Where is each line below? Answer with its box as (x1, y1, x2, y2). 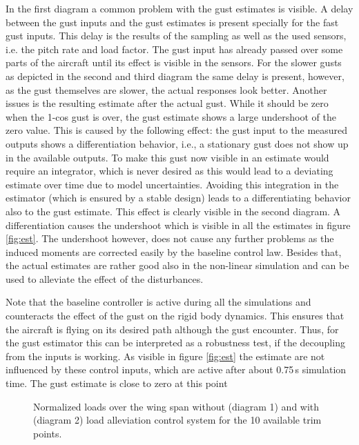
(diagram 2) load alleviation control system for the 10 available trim (33, 413, 322, 427)
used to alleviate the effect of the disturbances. (6, 271, 204, 286)
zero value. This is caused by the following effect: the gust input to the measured (6, 123, 348, 137)
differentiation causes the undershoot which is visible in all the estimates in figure (6, 217, 351, 232)
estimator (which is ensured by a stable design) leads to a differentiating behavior (6, 190, 351, 205)
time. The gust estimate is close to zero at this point (6, 376, 228, 390)
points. (33, 426, 62, 440)
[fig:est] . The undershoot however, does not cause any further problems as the (6, 231, 334, 246)
